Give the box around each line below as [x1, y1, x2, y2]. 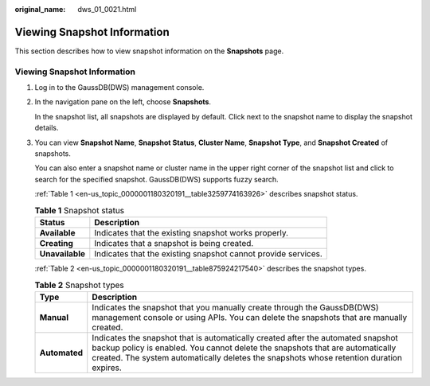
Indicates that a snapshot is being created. [94, 237, 254, 248]
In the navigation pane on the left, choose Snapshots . [34, 97, 211, 107]
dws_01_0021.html [77, 5, 137, 14]
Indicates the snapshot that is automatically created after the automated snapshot [92, 332, 398, 343]
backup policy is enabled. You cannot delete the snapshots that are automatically [92, 342, 397, 353]
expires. [92, 362, 123, 373]
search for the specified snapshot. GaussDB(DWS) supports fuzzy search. [34, 174, 279, 184]
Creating [39, 237, 73, 248]
